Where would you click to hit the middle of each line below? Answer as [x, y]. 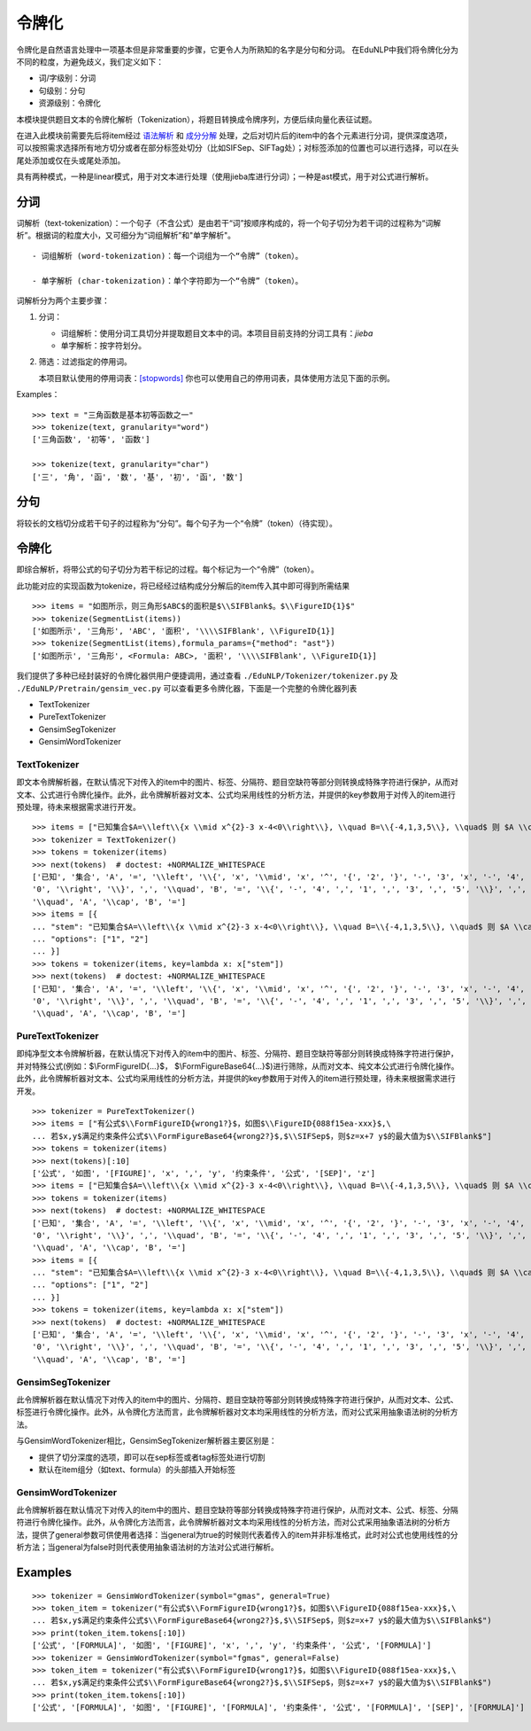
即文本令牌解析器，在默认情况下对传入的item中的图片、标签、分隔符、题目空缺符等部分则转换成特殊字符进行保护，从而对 [238, 782]
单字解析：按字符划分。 [103, 346]
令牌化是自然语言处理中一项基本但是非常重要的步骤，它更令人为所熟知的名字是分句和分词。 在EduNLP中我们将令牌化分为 [238, 50]
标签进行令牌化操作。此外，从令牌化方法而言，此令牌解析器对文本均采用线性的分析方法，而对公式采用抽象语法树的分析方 [237, 1412]
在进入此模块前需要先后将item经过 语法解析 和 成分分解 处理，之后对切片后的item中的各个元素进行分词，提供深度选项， [234, 135]
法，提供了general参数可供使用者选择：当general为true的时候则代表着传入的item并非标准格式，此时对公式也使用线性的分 [237, 1534]
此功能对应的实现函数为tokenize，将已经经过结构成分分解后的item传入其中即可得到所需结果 [183, 586]
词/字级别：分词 [67, 78]
